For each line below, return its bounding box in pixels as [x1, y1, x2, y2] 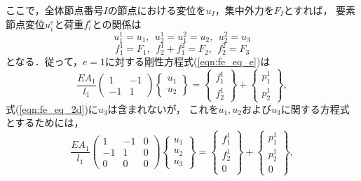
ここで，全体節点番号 [6, 3, 104, 17]
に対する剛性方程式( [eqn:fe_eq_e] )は [105, 53, 271, 68]
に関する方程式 [280, 101, 350, 116]
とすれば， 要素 [283, 3, 356, 17]
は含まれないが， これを [107, 101, 219, 116]
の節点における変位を [107, 3, 206, 17]
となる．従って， [6, 53, 83, 68]
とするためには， [6, 115, 84, 130]
